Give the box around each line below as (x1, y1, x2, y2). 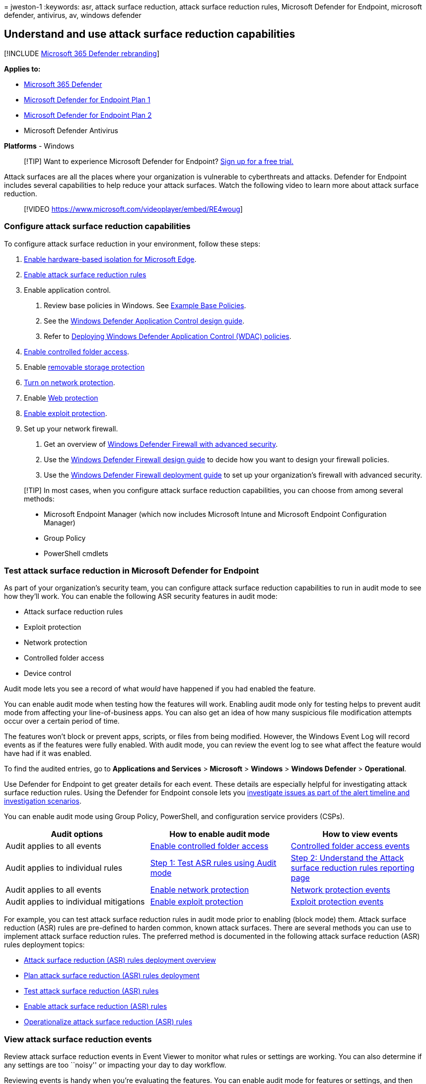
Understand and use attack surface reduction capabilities (4, 28, 295, 41)
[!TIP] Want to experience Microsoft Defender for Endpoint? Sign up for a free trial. (24, 157, 294, 166)
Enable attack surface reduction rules (24, 270, 146, 279)
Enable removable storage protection (24, 362, 145, 371)
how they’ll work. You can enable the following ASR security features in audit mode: (4, 592, 278, 601)
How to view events (322, 829, 398, 839)
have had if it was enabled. (4, 749, 92, 758)
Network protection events (290, 885, 390, 895)
